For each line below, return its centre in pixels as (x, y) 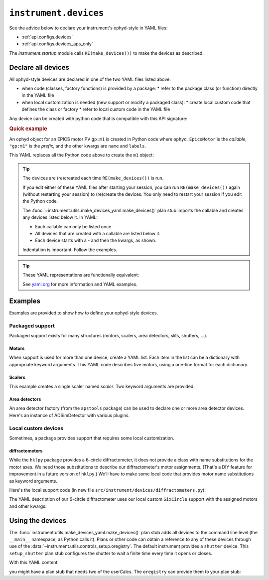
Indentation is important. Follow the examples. (70, 250)
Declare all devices (39, 67)
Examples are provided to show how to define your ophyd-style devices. (84, 313)
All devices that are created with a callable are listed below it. (98, 233)
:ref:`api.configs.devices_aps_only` (57, 44)
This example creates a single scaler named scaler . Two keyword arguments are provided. (102, 387)
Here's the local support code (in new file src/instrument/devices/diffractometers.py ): (108, 490)
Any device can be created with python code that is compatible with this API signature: (98, 118)
